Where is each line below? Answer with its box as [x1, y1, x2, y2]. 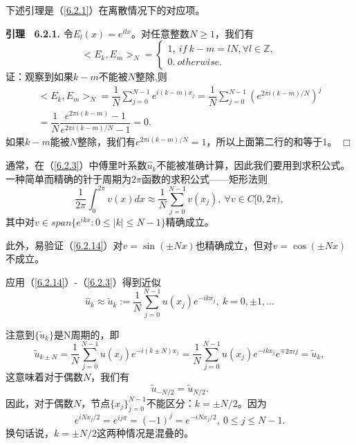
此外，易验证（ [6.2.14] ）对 [6, 237, 123, 252]
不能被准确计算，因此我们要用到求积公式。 [156, 158, 350, 172]
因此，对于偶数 [6, 395, 73, 410]
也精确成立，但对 [195, 237, 273, 252]
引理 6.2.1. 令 [6, 26, 73, 40]
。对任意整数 [131, 26, 190, 40]
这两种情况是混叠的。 [97, 425, 194, 439]
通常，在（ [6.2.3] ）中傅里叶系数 [6, 158, 147, 172]
